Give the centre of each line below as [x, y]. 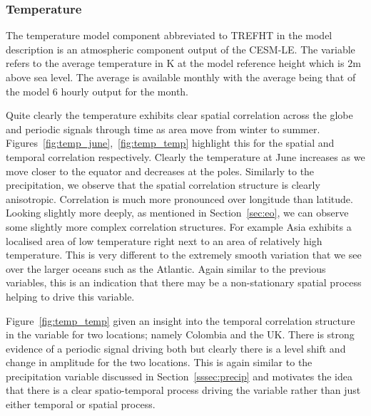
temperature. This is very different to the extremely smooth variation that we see [184, 255]
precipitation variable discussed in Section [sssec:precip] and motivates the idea [179, 376]
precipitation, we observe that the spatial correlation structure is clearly [163, 185]
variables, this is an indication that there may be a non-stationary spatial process [184, 282]
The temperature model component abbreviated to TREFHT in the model [169, 35]
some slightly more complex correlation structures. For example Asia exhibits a [179, 226]
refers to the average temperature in [85, 63]
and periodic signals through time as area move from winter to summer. [163, 129]
